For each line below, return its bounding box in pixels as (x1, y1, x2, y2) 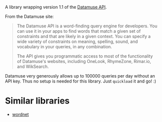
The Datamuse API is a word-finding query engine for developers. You (16, 23, 158, 29)
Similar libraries (5, 95, 70, 106)
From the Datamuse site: (5, 14, 54, 19)
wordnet (12, 111, 29, 117)
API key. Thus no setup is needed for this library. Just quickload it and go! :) (5, 78, 157, 84)
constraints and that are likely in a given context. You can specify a (16, 34, 151, 39)
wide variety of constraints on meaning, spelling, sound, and (16, 39, 138, 44)
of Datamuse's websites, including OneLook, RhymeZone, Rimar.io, (16, 59, 151, 64)
